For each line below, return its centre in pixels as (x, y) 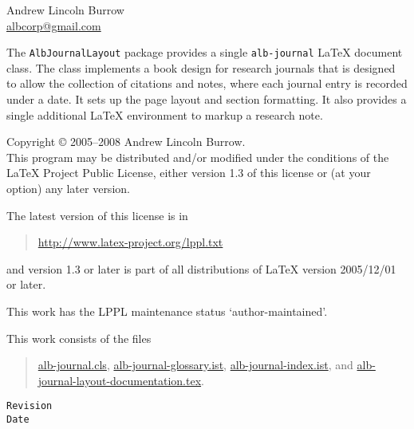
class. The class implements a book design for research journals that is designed (201, 67)
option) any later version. (68, 188)
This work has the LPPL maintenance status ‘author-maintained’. (167, 311)
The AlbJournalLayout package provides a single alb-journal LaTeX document (205, 52)
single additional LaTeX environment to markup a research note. (165, 114)
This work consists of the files (79, 338)
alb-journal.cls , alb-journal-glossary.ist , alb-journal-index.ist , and (195, 365)
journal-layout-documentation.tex (120, 380)
